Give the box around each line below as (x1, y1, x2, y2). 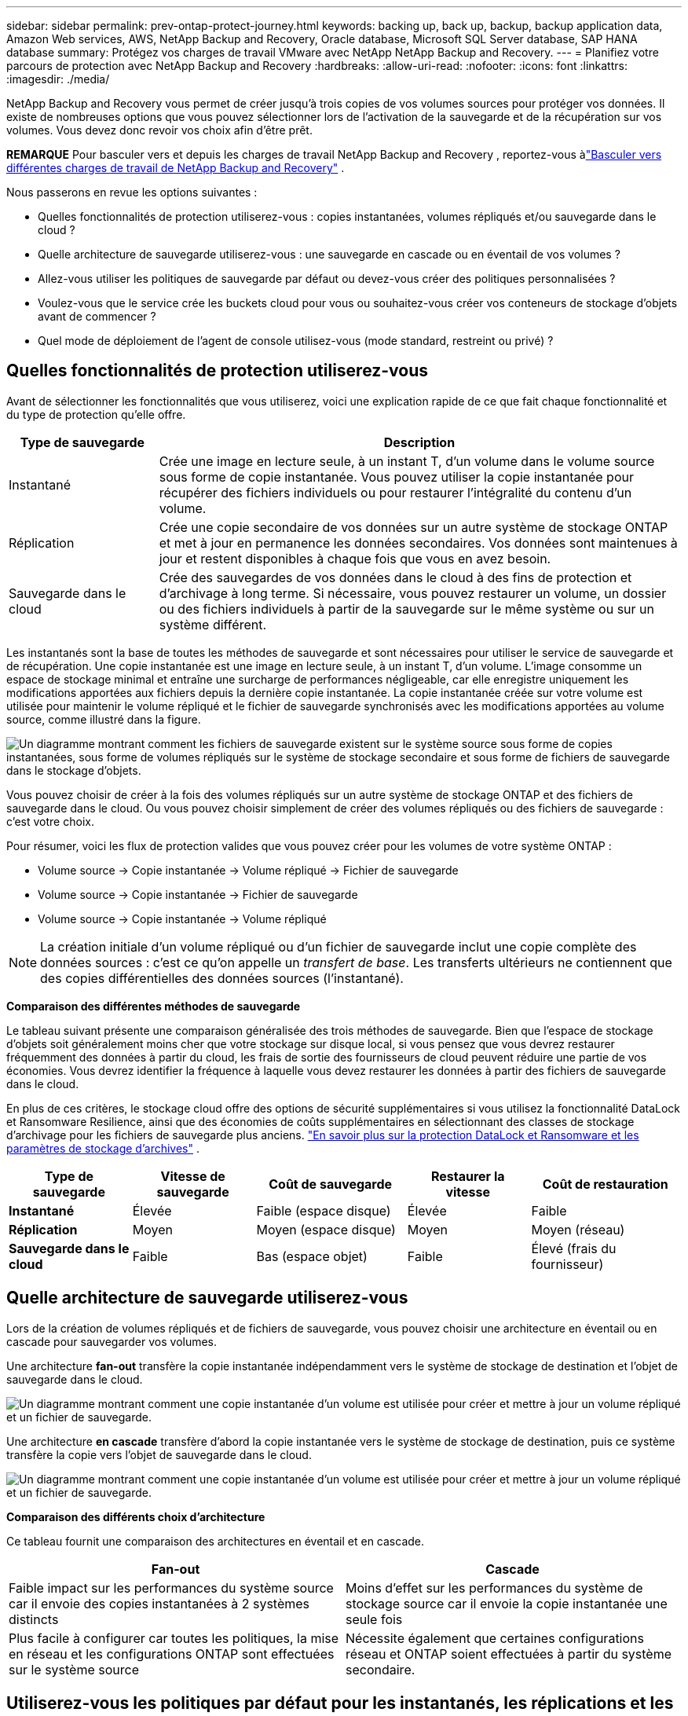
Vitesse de (160, 1168, 225, 1184)
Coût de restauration (542, 1175, 668, 1192)
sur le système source (9, 1661, 139, 1677)
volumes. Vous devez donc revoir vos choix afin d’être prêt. (6, 123, 313, 137)
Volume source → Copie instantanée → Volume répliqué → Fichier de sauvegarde (38, 863, 459, 877)
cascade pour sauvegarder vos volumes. (6, 1334, 218, 1348)
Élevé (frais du (531, 1240, 617, 1256)
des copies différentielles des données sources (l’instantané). (40, 970, 404, 986)
